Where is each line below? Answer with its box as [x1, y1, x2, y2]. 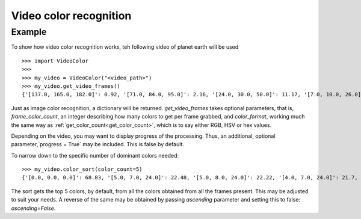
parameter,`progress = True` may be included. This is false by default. [11, 141, 185, 148]
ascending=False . [11, 205, 56, 212]
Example [11, 26, 47, 37]
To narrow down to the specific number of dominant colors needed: [11, 152, 179, 159]
